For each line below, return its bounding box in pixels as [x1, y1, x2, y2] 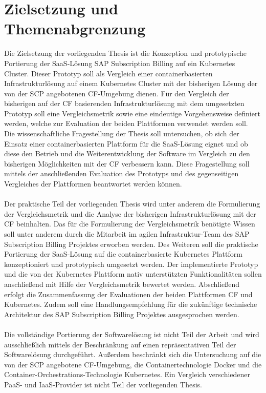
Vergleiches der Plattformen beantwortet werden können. [4, 178, 182, 189]
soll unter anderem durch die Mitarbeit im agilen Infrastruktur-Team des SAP [4, 229, 250, 239]
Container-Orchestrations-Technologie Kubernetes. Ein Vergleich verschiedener [4, 369, 251, 380]
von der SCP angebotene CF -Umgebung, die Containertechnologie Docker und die [4, 359, 262, 369]
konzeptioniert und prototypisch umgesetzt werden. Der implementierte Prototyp [4, 258, 258, 269]
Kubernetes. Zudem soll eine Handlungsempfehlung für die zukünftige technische [4, 299, 257, 309]
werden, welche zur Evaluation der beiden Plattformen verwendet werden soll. [4, 118, 248, 129]
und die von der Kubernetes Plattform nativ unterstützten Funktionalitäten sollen [4, 268, 262, 279]
